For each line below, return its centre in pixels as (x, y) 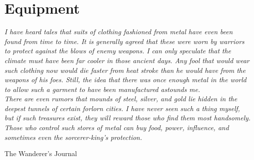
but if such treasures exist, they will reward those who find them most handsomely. (127, 118)
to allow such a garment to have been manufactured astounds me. (102, 89)
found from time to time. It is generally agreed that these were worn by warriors (125, 41)
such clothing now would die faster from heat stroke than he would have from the (125, 70)
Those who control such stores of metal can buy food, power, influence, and (117, 127)
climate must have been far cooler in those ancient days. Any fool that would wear (127, 60)
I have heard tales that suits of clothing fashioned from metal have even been (119, 32)
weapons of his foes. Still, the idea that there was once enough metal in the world (126, 80)
